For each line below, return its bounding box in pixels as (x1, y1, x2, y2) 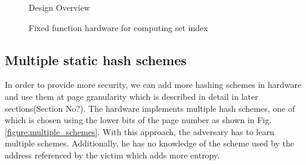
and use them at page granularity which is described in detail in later (5, 90, 258, 102)
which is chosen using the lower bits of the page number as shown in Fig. (5, 114, 272, 126)
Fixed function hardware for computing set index (29, 21, 208, 33)
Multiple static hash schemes (5, 50, 187, 69)
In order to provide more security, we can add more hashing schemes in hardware (5, 78, 302, 91)
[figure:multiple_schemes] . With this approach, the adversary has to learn (5, 125, 274, 137)
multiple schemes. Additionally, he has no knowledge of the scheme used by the (5, 137, 294, 149)
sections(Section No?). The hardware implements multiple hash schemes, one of (5, 102, 295, 114)
